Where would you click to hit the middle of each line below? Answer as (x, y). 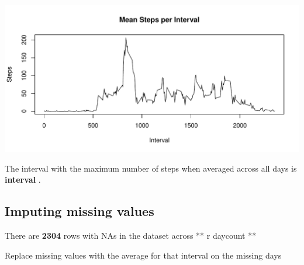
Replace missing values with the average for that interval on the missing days (143, 255)
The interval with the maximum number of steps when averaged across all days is (151, 168)
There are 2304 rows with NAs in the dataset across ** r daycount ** (131, 235)
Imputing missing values (80, 211)
